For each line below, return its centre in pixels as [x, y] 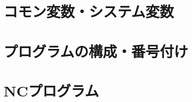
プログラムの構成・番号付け [96, 51]
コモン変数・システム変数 [89, 11]
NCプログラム [51, 90]
